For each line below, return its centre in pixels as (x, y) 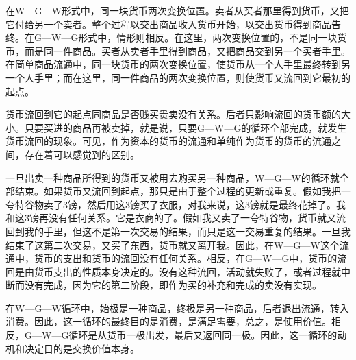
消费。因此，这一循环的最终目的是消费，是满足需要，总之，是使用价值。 (168, 321)
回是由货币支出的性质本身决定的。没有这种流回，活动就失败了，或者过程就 (173, 271)
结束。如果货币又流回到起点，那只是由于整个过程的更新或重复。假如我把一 (182, 191)
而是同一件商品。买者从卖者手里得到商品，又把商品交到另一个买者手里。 (187, 50)
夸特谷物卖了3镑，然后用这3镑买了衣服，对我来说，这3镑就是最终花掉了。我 (176, 204)
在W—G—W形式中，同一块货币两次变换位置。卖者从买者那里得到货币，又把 (177, 10)
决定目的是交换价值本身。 (82, 348)
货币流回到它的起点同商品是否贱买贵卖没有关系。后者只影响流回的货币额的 (173, 114)
